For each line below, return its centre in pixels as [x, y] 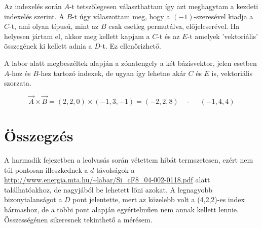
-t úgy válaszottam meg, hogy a [121, 16]
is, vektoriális [232, 73]
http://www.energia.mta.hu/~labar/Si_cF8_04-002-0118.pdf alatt [107, 180]
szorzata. [18, 83]
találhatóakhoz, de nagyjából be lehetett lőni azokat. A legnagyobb [108, 189]
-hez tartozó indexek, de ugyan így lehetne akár [112, 73]
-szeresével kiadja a [223, 16]
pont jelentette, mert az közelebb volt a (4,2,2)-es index [159, 199]
